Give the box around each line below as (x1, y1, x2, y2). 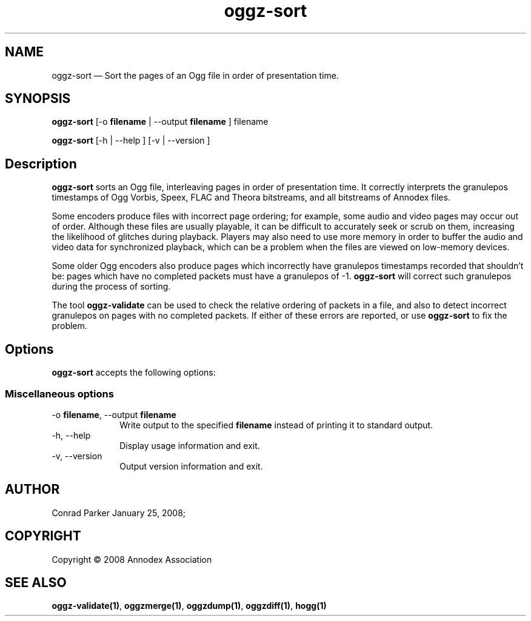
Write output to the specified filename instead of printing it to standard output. (119, 419, 433, 430)
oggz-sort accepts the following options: (52, 367, 216, 378)
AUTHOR (5, 482, 60, 497)
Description (5, 156, 77, 171)
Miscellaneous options (5, 387, 114, 400)
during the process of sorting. (52, 281, 171, 292)
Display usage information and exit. (119, 440, 260, 451)
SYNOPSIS (5, 91, 71, 107)
